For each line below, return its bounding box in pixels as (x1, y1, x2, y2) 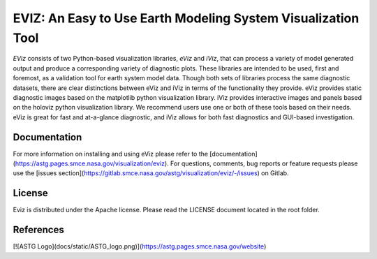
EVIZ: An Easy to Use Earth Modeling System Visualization (13, 10, 360, 26)
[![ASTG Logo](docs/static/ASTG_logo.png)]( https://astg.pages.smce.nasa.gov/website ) (13, 242, 267, 251)
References (13, 224, 64, 236)
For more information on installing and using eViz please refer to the (13, 149, 209, 158)
